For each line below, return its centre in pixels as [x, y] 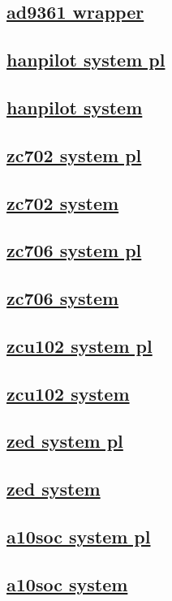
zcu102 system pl [80, 345]
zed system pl [65, 441]
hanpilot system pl [86, 60]
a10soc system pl [79, 536]
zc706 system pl [74, 250]
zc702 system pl [74, 155]
